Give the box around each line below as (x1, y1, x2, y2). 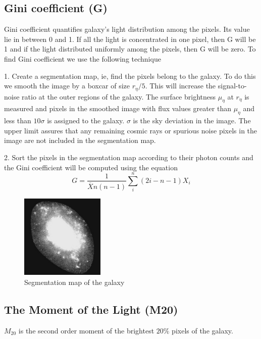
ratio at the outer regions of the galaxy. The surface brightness (22, 91, 216, 102)
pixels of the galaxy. (172, 325, 233, 335)
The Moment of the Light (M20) (4, 302, 178, 317)
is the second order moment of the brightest (18, 325, 154, 335)
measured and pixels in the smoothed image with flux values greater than (4, 103, 231, 114)
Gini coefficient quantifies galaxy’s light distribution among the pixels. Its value (4, 24, 250, 34)
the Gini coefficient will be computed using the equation (4, 162, 178, 172)
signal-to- (218, 80, 247, 91)
